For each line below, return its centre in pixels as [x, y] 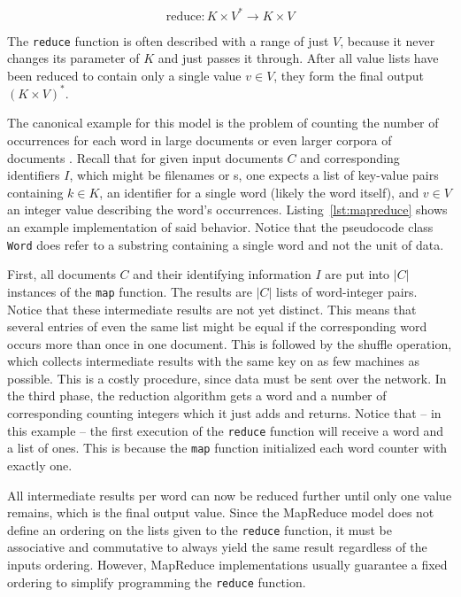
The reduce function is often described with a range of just [168, 40]
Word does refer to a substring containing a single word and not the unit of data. [226, 244]
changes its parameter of [73, 58]
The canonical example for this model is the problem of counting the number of [223, 123]
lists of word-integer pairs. [347, 291]
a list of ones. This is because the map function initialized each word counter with [227, 448]
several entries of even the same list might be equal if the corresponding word [217, 326]
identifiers [34, 175]
